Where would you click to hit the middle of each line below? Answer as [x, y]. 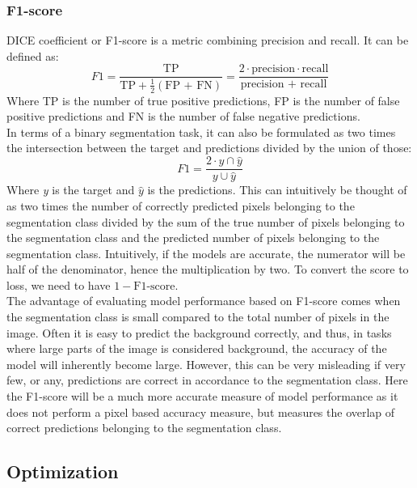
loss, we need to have [59, 284]
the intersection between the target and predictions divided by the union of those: [209, 148]
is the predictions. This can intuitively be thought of [277, 190]
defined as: [33, 55]
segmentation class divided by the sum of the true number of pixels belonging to [206, 221]
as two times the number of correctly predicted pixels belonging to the [181, 205]
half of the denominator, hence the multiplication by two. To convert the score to [208, 269]
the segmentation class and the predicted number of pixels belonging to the [193, 238]
